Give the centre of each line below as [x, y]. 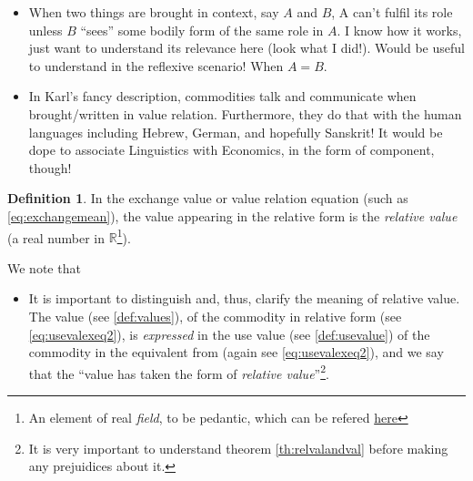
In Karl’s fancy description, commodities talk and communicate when [222, 96]
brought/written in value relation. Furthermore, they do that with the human [245, 113]
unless [45, 30]
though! [50, 167]
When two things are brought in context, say [154, 12]
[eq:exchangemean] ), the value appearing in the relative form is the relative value [232, 215]
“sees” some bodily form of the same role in [202, 30]
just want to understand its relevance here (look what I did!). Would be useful [247, 48]
